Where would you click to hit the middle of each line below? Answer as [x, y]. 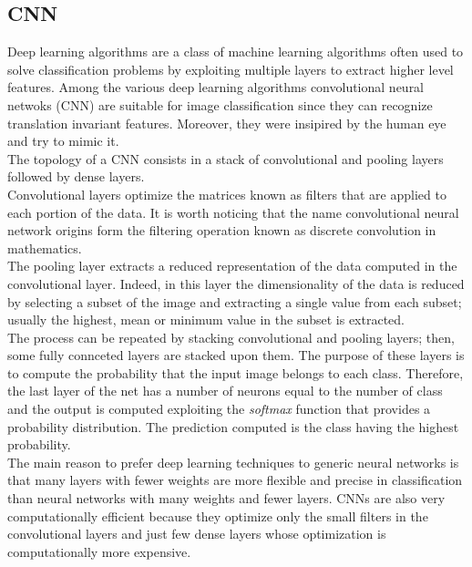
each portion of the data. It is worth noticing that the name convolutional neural [233, 212]
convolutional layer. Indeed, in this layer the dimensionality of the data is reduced [236, 283]
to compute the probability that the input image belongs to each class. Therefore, [236, 372]
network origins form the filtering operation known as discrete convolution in [222, 230]
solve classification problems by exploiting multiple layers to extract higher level [231, 69]
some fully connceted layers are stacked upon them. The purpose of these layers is [236, 355]
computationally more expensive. [99, 551]
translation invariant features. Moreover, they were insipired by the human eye [227, 123]
